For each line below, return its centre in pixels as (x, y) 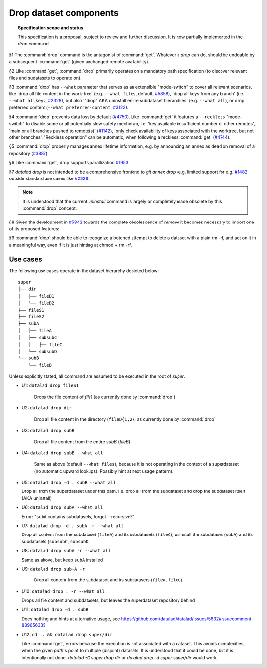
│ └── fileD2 (36, 303)
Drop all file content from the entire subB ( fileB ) (82, 442)
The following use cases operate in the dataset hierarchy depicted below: (84, 271)
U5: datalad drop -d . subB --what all (69, 482)
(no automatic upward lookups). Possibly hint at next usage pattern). (104, 471)
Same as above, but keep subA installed (62, 560)
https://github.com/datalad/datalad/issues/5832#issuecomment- (187, 619)
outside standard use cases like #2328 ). (50, 178)
